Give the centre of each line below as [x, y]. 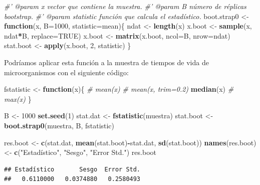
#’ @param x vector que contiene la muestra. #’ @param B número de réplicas [125, 6]
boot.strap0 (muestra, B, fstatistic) [59, 125]
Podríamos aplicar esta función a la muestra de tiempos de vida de [106, 62]
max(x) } [18, 99]
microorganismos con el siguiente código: [66, 72]
